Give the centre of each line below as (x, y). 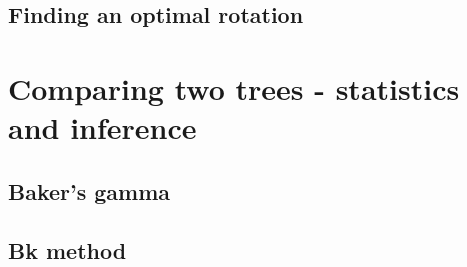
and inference (102, 127)
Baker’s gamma (89, 190)
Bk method (67, 249)
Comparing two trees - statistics (234, 87)
